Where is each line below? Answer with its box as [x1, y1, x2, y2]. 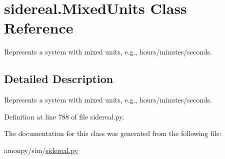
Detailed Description [4, 71, 113, 86]
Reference [4, 17, 73, 38]
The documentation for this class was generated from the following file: [4, 128, 221, 138]
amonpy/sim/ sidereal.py [4, 144, 78, 155]
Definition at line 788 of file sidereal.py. [4, 111, 124, 121]
